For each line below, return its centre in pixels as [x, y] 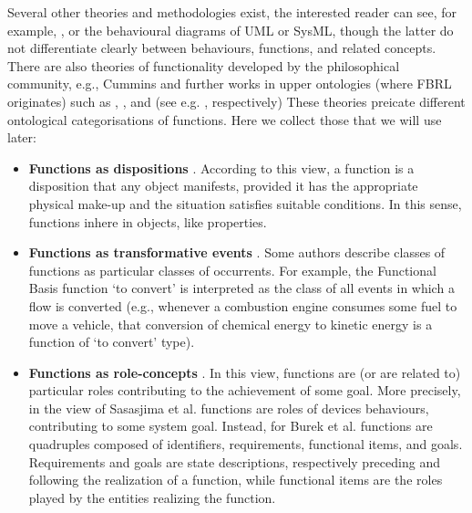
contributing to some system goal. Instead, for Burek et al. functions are [231, 426]
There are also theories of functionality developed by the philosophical [204, 65]
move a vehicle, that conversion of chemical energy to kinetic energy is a [231, 324]
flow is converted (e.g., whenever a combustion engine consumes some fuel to [243, 305]
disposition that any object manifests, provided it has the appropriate [223, 186]
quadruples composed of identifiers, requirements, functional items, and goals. [246, 444]
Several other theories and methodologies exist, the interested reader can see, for [232, 12]
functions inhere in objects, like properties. [148, 221]
